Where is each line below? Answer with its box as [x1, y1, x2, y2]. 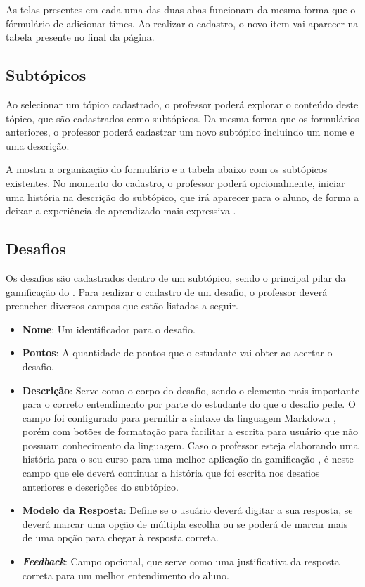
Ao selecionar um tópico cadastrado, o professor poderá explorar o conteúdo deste [6, 96, 359, 111]
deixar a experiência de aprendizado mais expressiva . [6, 203, 236, 218]
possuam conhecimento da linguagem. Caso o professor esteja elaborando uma [22, 437, 359, 452]
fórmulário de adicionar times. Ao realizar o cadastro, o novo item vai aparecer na [6, 15, 359, 30]
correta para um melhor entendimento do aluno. [22, 567, 229, 582]
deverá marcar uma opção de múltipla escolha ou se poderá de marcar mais [22, 516, 348, 531]
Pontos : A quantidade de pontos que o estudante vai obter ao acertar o [22, 345, 333, 360]
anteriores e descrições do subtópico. [22, 479, 179, 494]
